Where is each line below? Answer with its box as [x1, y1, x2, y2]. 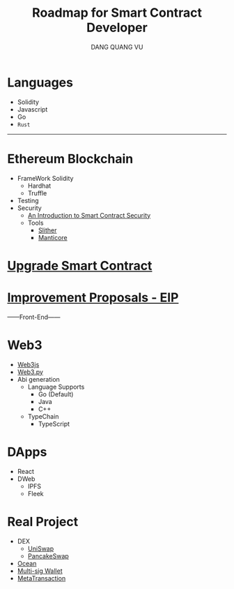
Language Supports [27, 382, 85, 391]
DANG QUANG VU [91, 43, 143, 51]
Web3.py [17, 368, 44, 376]
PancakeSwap [27, 551, 70, 560]
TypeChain [27, 412, 59, 420]
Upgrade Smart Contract [7, 258, 153, 274]
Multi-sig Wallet [17, 567, 63, 575]
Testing [17, 196, 40, 204]
